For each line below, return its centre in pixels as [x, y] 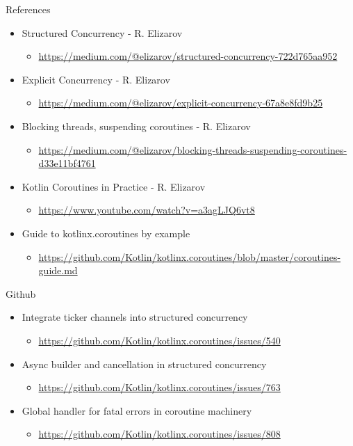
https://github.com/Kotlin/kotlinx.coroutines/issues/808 [159, 434]
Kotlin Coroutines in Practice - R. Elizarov [114, 186]
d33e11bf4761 [67, 163]
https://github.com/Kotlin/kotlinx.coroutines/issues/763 [159, 387]
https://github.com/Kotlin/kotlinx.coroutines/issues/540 [159, 340]
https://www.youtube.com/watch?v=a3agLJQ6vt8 [147, 210]
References [28, 9]
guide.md [58, 270]
